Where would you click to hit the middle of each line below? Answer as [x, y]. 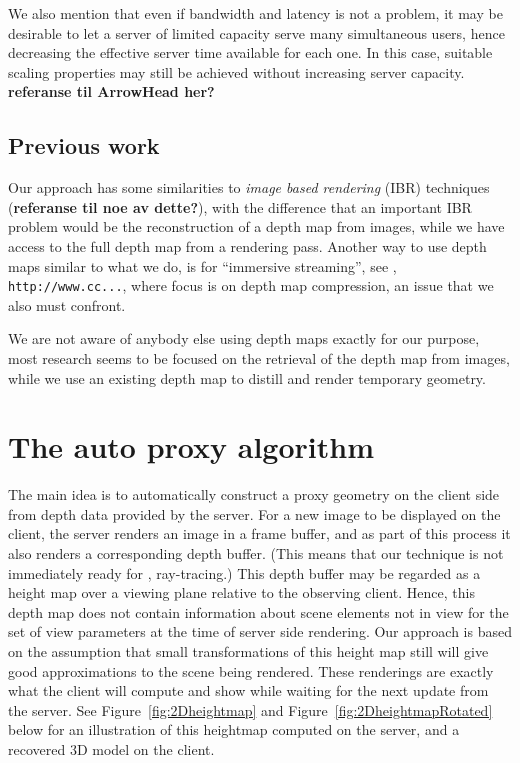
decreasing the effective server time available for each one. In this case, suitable [250, 52]
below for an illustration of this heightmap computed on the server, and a [234, 729]
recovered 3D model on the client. [111, 749]
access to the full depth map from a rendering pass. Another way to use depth [247, 245]
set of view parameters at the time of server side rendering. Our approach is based [260, 631]
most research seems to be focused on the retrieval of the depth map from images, [259, 357]
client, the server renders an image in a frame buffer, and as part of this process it [259, 533]
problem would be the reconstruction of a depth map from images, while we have [256, 226]
